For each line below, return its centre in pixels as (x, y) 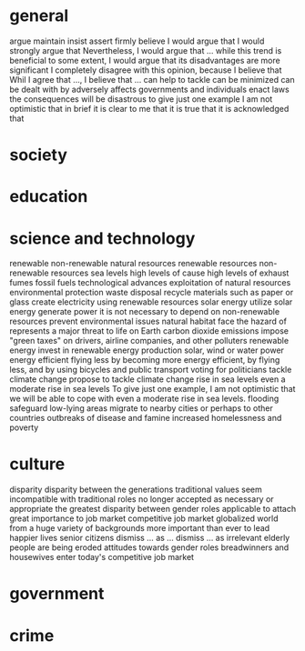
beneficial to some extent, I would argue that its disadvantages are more (145, 60)
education (49, 197)
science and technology (102, 238)
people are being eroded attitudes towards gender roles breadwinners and (149, 547)
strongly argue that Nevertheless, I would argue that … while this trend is (146, 50)
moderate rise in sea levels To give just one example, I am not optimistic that (152, 389)
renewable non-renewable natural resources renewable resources (133, 264)
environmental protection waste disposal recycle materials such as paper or (152, 293)
